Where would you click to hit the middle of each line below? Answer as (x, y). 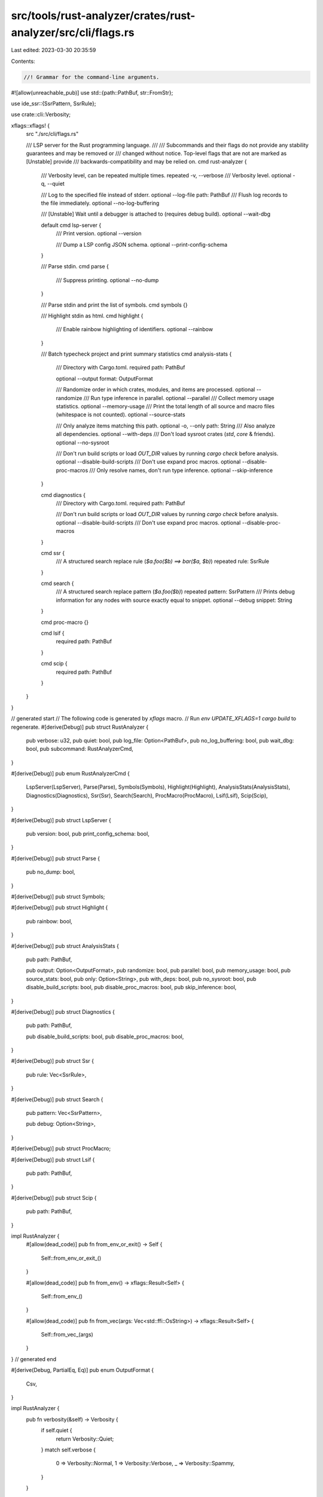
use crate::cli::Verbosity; (41, 114)
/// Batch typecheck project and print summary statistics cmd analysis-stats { (136, 354)
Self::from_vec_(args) (67, 1335)
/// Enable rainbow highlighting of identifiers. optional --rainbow (135, 329)
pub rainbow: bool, (49, 921)
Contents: (23, 61)
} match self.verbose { (68, 1450)
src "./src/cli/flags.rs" (52, 134)
